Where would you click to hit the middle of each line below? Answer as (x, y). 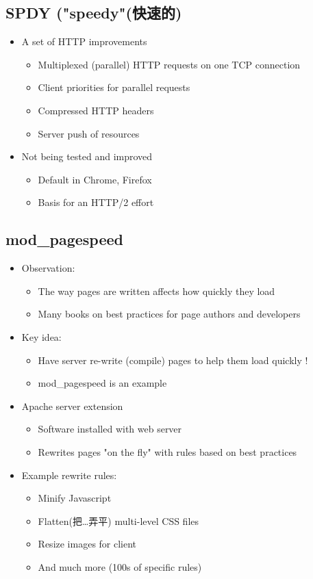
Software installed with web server (110, 429)
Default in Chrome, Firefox (95, 179)
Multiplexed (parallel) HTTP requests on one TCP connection (169, 64)
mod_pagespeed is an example (102, 383)
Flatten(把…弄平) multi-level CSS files (118, 520)
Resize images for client (87, 544)
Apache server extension (72, 406)
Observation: (48, 268)
